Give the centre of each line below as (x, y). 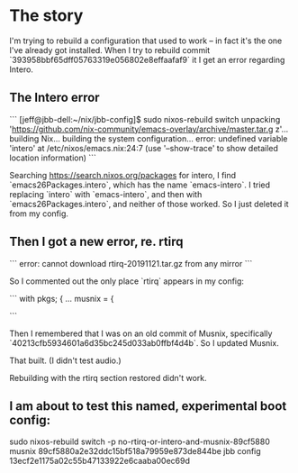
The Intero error (55, 98)
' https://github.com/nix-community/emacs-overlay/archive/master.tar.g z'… (149, 129)
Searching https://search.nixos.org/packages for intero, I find (123, 175)
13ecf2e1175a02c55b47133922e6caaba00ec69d (100, 461)
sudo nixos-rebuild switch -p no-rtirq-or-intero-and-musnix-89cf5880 (140, 441)
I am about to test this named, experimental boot (148, 406)
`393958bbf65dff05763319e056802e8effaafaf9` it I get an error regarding (147, 59)
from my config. (39, 214)
